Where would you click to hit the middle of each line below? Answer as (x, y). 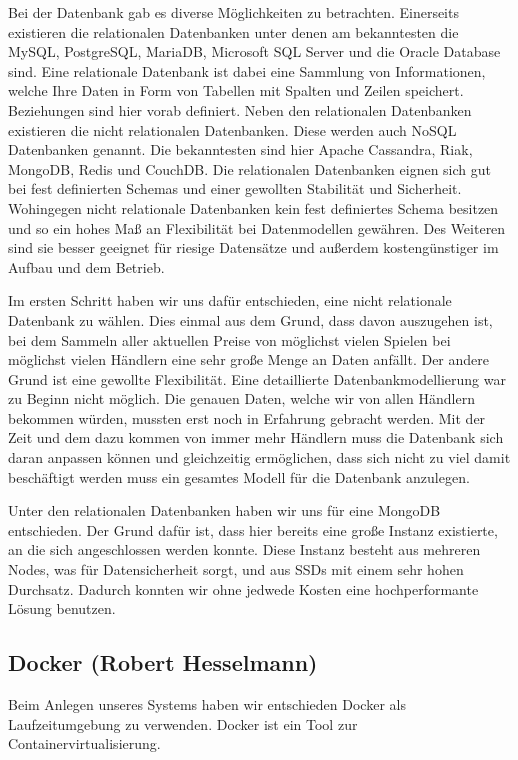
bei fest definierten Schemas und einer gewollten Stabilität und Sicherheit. (235, 188)
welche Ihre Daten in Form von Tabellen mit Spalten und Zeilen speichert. (236, 90)
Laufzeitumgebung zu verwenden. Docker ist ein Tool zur (183, 723)
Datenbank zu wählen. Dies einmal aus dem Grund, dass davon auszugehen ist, (250, 319)
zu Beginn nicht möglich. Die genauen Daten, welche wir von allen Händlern (241, 398)
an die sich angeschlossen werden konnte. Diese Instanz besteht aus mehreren (244, 549)
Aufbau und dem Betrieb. (86, 266)
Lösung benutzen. (62, 608)
